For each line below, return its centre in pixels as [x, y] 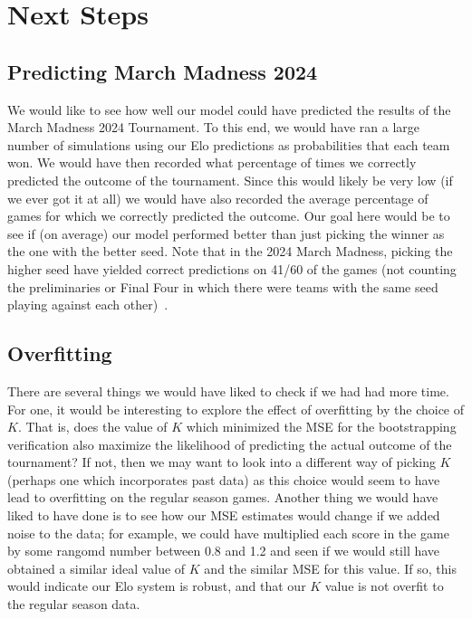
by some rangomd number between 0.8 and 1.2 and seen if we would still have [224, 551]
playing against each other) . [88, 305]
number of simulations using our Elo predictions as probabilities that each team [229, 144]
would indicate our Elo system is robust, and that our [157, 586]
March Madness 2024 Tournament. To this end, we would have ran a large [213, 127]
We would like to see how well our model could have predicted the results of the [229, 109]
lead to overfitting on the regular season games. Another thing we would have [223, 497]
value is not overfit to [384, 586]
